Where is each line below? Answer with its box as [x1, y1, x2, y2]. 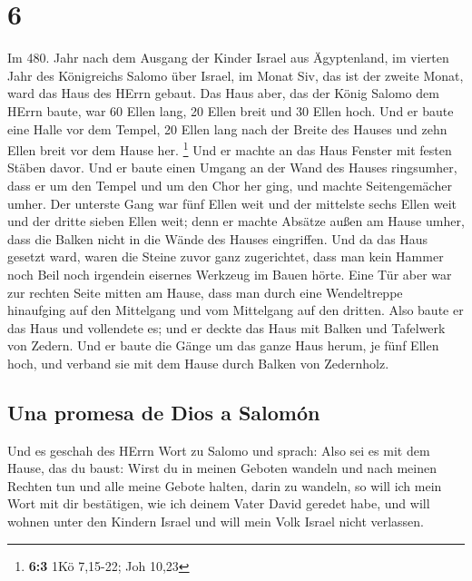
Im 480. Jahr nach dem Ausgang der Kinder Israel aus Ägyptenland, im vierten [7, 48, 449, 67]
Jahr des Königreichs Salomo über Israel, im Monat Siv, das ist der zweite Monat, [7, 65, 464, 84]
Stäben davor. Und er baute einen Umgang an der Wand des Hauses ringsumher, [7, 158, 457, 177]
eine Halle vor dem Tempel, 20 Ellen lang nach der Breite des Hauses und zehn [7, 119, 447, 138]
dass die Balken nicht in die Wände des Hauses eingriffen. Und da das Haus [7, 229, 428, 248]
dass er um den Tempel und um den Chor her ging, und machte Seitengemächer [7, 175, 452, 194]
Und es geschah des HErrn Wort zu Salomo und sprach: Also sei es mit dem [7, 440, 430, 459]
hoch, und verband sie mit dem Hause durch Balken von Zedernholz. [7, 353, 389, 372]
